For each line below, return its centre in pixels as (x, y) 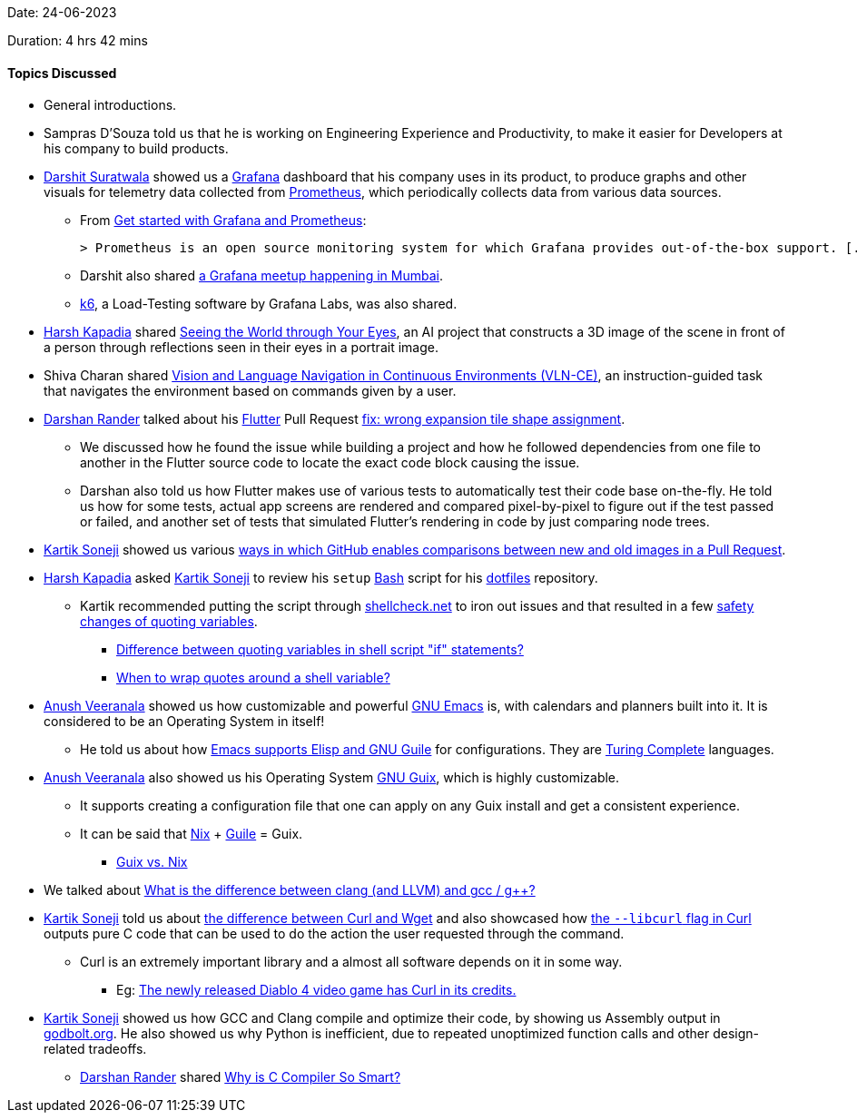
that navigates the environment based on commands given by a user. (250, 391)
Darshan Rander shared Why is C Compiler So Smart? (241, 1077)
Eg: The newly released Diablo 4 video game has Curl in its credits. (316, 990)
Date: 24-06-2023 (62, 12)
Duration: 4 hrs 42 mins (78, 40)
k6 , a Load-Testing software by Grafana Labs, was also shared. (269, 304)
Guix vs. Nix (152, 862)
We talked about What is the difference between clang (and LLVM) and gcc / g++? (290, 890)
